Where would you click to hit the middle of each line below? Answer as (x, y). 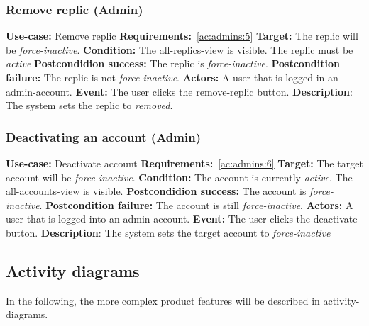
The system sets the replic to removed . (89, 105)
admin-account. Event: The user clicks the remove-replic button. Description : (179, 91)
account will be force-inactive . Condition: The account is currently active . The (179, 177)
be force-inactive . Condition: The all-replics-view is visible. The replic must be (180, 49)
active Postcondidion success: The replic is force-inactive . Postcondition (173, 63)
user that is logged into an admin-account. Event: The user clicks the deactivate (182, 219)
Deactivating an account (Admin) (103, 136)
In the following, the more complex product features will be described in (163, 300)
